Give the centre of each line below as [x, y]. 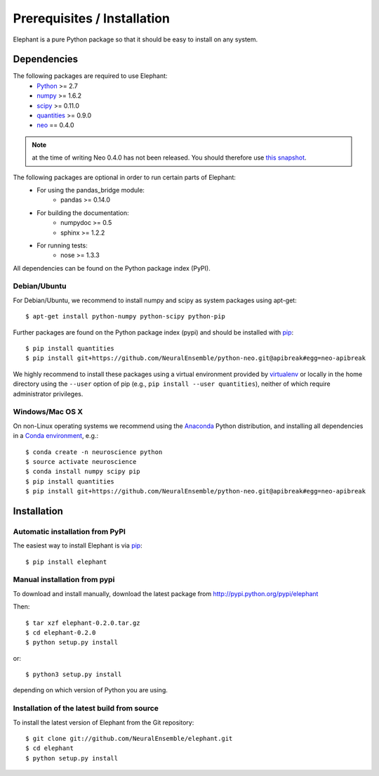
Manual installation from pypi [64, 580]
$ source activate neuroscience [81, 461]
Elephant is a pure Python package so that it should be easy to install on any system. [135, 39]
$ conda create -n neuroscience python [94, 452]
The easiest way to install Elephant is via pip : [78, 545]
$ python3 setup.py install [74, 674]
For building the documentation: [83, 213]
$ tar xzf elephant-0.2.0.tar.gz [83, 623]
